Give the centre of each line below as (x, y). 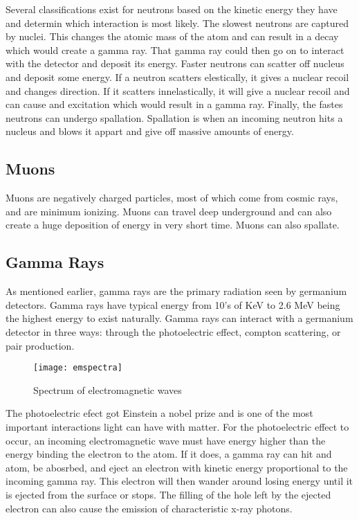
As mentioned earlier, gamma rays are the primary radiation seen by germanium (176, 291)
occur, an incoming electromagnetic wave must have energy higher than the (166, 440)
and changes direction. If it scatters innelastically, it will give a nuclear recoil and (178, 90)
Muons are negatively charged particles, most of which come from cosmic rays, (172, 198)
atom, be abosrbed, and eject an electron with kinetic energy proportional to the (177, 467)
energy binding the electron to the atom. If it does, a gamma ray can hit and (169, 454)
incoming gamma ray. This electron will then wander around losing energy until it (179, 481)
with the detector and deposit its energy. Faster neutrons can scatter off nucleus (175, 63)
